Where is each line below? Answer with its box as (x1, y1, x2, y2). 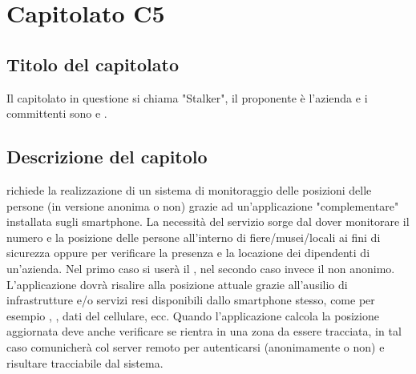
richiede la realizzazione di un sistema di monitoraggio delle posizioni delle (6, 181, 372, 198)
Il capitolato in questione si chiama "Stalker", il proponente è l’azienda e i (6, 89, 368, 106)
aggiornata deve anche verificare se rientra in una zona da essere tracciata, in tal (6, 323, 402, 340)
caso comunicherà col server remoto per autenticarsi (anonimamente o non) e (6, 338, 385, 355)
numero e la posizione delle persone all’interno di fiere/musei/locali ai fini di (6, 228, 381, 245)
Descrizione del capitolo (6, 144, 208, 169)
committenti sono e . (6, 105, 107, 122)
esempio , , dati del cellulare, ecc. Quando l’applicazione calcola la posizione (6, 307, 379, 324)
